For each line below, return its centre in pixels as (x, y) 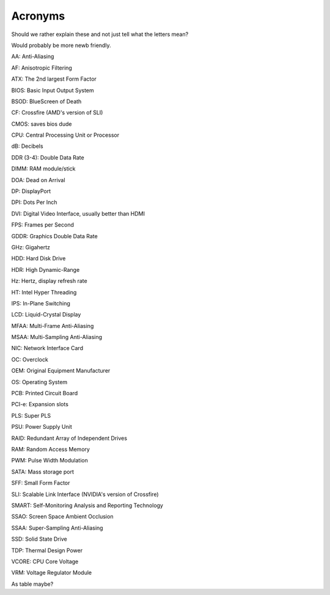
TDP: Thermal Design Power (47, 550)
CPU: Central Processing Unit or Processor (65, 135)
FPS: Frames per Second (43, 225)
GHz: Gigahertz (31, 247)
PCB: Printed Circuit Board (45, 393)
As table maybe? (32, 584)
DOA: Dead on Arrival (38, 180)
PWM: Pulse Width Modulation (50, 461)
